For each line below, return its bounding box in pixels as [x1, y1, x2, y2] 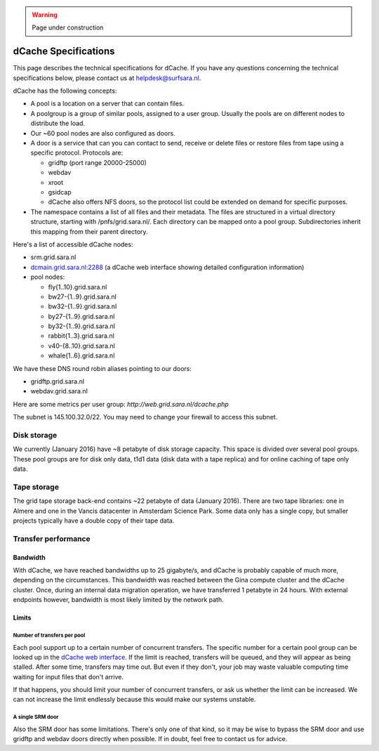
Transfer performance [13, 534, 91, 544]
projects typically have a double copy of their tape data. [13, 516, 175, 525]
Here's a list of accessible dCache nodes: [13, 240, 133, 249]
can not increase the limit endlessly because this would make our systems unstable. [13, 696, 256, 704]
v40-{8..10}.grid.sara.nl [48, 341, 115, 350]
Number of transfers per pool [13, 632, 86, 639]
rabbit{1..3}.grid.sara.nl [48, 332, 115, 340]
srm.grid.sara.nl [30, 253, 77, 261]
